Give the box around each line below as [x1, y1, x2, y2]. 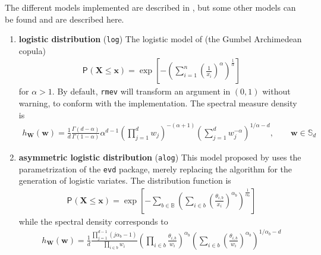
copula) [18, 44, 46, 56]
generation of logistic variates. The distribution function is [18, 174, 231, 187]
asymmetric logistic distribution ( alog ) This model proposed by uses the [18, 150, 301, 163]
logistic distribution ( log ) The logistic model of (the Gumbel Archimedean [18, 33, 302, 45]
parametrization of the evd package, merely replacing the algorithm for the [18, 162, 292, 175]
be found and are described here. [5, 12, 124, 25]
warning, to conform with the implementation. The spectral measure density [18, 97, 297, 109]
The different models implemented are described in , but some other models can [5, 1, 296, 13]
